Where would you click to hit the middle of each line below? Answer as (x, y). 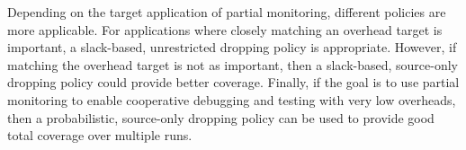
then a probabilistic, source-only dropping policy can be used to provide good (221, 117)
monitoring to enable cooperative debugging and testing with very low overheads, (232, 99)
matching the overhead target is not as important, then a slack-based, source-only (233, 64)
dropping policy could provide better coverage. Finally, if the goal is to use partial (233, 82)
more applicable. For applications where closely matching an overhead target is (225, 29)
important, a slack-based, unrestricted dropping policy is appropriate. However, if (232, 47)
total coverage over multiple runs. (100, 135)
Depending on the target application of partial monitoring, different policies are (227, 12)
